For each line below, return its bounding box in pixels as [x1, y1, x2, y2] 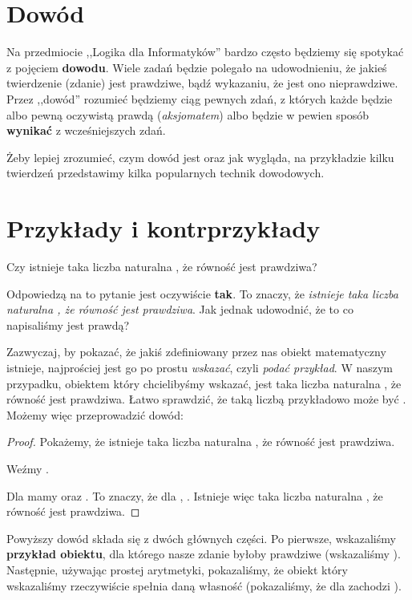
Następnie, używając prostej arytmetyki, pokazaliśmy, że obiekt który [6, 561, 348, 578]
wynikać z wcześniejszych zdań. [6, 122, 166, 139]
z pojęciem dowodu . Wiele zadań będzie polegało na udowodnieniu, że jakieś [6, 59, 387, 75]
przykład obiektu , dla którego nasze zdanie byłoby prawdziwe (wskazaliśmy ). [6, 545, 401, 562]
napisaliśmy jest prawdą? [6, 316, 130, 333]
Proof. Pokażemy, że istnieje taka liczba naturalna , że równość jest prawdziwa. [6, 433, 395, 450]
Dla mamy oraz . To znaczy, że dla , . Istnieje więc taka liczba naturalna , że [6, 487, 383, 504]
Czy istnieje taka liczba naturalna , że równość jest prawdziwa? [6, 258, 317, 274]
